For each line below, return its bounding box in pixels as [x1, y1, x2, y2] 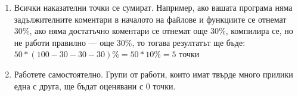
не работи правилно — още [14, 36, 114, 48]
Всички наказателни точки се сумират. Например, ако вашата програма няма [14, 1, 293, 13]
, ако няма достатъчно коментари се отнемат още [29, 24, 208, 37]
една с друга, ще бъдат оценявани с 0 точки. [14, 79, 176, 92]
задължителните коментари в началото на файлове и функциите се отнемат [14, 13, 287, 25]
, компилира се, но [225, 24, 293, 37]
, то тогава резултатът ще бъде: [132, 36, 246, 48]
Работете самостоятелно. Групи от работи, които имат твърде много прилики [14, 67, 293, 80]
